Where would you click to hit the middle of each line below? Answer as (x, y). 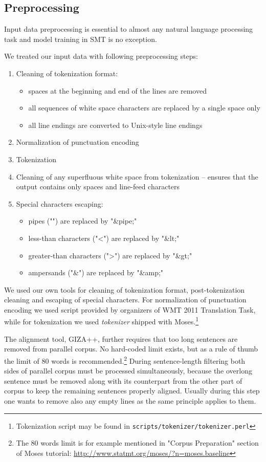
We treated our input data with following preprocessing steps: (101, 56)
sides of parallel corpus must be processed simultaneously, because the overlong (128, 371)
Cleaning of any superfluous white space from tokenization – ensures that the (137, 176)
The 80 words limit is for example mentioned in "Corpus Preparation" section (137, 443)
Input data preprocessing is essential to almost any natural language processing (129, 29)
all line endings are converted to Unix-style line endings (115, 125)
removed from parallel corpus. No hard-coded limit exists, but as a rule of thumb (131, 349)
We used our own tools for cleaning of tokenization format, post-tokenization (125, 289)
